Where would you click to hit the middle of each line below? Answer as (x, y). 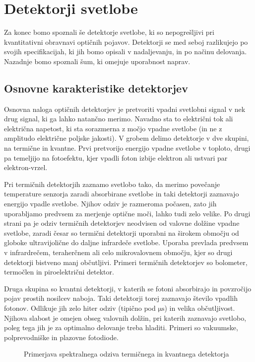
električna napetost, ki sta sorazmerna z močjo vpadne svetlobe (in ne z (113, 128)
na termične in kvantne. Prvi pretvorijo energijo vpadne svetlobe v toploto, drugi (127, 148)
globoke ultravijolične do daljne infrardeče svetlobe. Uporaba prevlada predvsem (126, 242)
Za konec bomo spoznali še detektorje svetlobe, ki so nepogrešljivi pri (109, 32)
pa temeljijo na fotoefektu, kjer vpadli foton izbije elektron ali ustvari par (116, 157)
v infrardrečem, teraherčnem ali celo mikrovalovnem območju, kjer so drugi (118, 252)
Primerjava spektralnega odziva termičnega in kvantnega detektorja (127, 354)
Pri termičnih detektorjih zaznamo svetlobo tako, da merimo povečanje (112, 184)
